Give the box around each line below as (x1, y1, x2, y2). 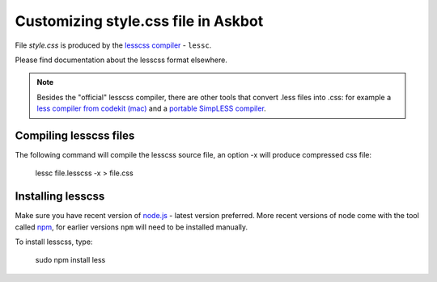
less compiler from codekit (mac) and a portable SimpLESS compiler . (36, 103, 266, 113)
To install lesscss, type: (15, 237, 93, 246)
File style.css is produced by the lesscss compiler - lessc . (15, 40, 212, 50)
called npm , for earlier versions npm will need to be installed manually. (15, 222, 248, 232)
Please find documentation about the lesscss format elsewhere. (15, 55, 228, 65)
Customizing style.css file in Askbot (15, 12, 264, 30)
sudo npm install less (35, 255, 106, 265)
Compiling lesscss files (15, 128, 135, 142)
